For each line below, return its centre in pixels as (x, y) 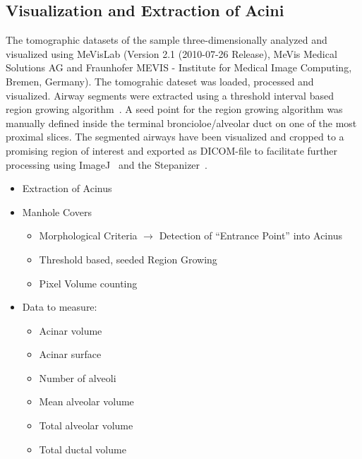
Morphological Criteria (88, 236)
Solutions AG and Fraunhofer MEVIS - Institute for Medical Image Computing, (179, 67)
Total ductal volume (83, 449)
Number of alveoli (78, 377)
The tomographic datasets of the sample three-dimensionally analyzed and (167, 40)
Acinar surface (70, 354)
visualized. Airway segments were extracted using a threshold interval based (170, 95)
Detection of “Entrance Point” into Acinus (251, 236)
